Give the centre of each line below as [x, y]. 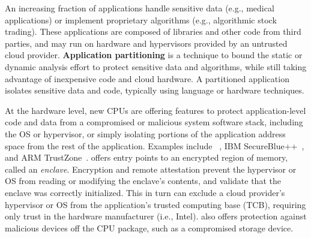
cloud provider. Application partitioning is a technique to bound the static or [154, 55]
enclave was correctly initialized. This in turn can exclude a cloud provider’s [145, 192]
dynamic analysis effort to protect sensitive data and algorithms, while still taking [156, 66]
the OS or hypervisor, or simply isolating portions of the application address [145, 133]
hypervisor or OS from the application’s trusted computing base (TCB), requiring [155, 204]
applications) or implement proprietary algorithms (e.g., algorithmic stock [141, 19]
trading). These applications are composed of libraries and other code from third [153, 31]
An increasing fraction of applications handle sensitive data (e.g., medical [140, 8]
